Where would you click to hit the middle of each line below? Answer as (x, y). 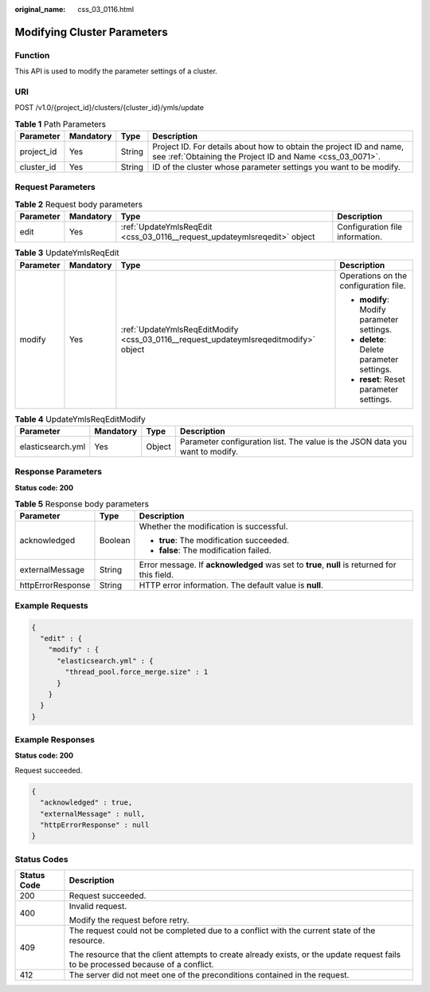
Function (32, 55)
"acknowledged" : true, (86, 803)
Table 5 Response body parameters (82, 504)
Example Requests (51, 605)
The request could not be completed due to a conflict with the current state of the (222, 931)
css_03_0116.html (106, 9)
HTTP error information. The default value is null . (231, 585)
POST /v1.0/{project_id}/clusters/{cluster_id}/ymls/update (109, 108)
